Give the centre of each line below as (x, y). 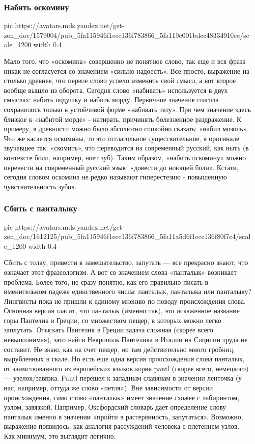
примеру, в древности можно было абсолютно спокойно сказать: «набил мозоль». (126, 129)
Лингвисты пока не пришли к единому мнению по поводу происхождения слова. (125, 301)
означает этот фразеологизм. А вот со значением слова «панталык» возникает (120, 272)
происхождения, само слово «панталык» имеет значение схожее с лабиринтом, (122, 397)
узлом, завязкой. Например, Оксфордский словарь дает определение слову (115, 407)
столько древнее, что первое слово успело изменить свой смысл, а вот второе (120, 80)
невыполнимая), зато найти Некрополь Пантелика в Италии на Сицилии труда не (126, 340)
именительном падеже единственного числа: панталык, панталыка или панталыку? (128, 291)
